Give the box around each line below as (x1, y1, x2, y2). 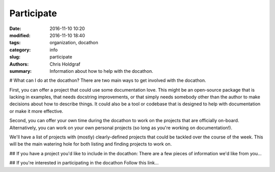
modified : (9, 32, 31, 38)
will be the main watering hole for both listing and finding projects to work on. (9, 141, 172, 147)
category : (9, 46, 31, 53)
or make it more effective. (9, 108, 64, 114)
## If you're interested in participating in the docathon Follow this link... (9, 160, 159, 166)
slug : (9, 54, 20, 60)
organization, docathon (49, 40, 99, 46)
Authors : (9, 61, 29, 67)
